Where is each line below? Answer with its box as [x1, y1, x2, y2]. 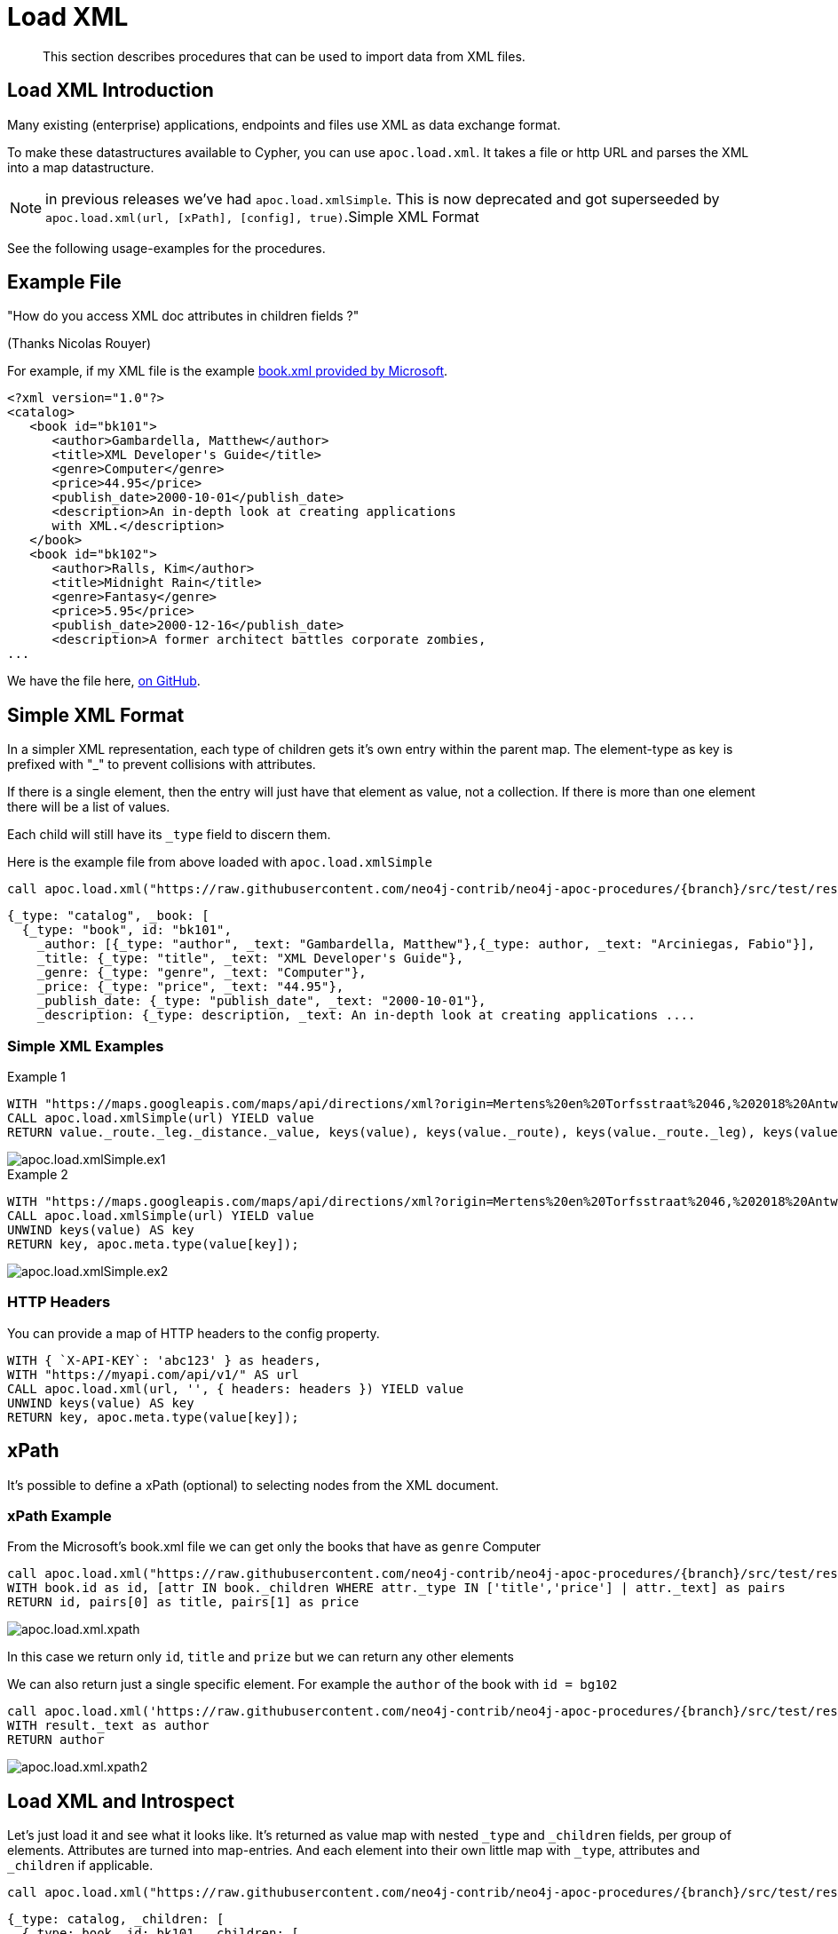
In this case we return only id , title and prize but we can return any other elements [7, 1649, 514, 1665]
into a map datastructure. [7, 159, 154, 175]
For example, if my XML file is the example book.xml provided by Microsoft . [7, 363, 448, 379]
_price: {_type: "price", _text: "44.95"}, [36, 979, 344, 995]
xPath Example [7, 1507, 112, 1525]
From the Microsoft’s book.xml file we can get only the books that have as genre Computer [7, 1539, 542, 1555]
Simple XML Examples [7, 1036, 164, 1055]
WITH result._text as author [7, 1718, 209, 1733]
